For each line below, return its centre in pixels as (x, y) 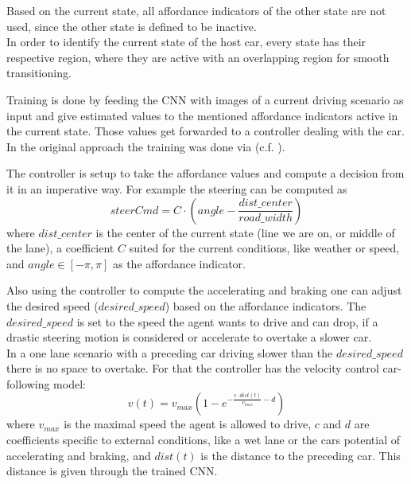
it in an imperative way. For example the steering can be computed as (177, 188)
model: (70, 383)
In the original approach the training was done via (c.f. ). (146, 146)
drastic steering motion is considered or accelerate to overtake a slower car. (189, 337)
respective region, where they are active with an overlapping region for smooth (198, 57)
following (28, 383)
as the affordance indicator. (179, 263)
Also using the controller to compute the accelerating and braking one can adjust (204, 290)
